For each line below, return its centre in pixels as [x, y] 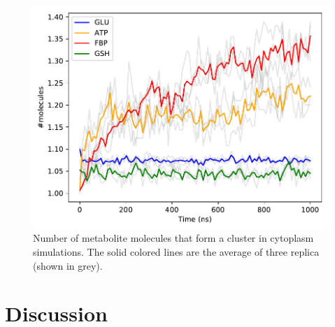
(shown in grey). [68, 265]
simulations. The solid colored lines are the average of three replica [176, 252]
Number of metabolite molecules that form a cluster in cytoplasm [173, 238]
